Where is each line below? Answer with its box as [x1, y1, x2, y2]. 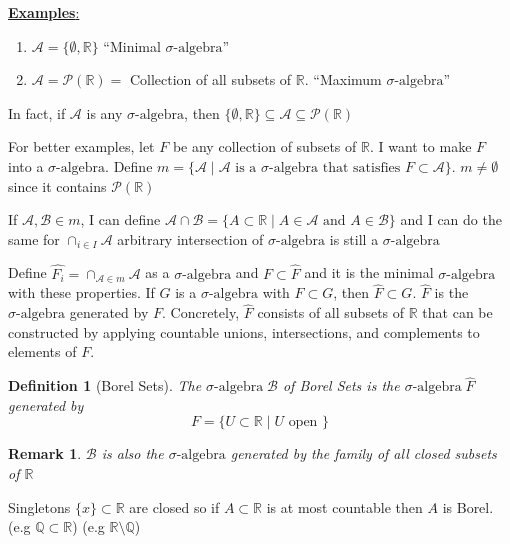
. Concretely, [161, 302, 240, 323]
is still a [329, 228, 379, 249]
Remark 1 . [8, 443, 82, 464]
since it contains [8, 175, 107, 196]
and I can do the [400, 209, 502, 230]
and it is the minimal [304, 262, 434, 283]
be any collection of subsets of [172, 136, 357, 157]
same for [8, 228, 60, 249]
